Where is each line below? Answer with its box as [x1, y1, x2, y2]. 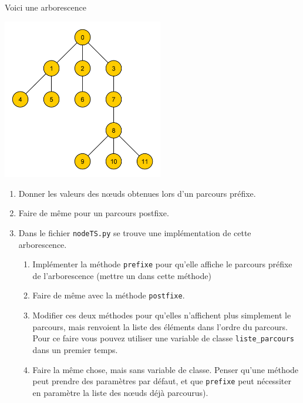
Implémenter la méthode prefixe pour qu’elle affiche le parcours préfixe [32, 258, 292, 270]
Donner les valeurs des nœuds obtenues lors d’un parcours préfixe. [18, 187, 256, 199]
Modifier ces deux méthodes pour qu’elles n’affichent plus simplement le [32, 309, 291, 321]
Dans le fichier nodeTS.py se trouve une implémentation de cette [18, 226, 251, 239]
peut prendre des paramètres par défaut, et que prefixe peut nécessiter [32, 375, 291, 387]
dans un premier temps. [32, 343, 118, 355]
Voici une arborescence [5, 1, 86, 13]
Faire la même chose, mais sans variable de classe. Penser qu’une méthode [32, 363, 299, 375]
